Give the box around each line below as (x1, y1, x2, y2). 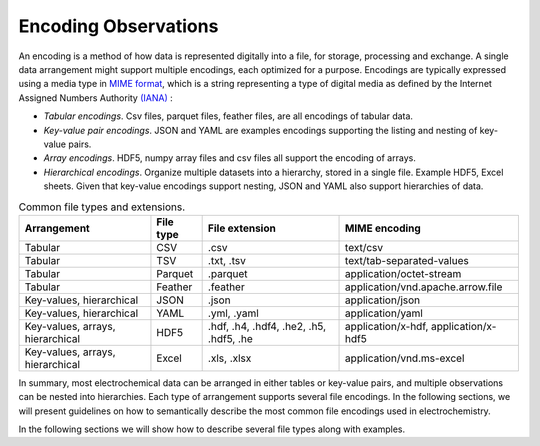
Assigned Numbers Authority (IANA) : (18, 91, 174, 104)
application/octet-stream (345, 266, 462, 280)
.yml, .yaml (207, 306, 259, 320)
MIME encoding (345, 221, 422, 235)
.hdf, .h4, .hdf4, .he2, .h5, (207, 319, 327, 333)
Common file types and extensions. (18, 200, 185, 214)
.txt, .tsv (207, 253, 247, 267)
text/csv (345, 240, 384, 254)
